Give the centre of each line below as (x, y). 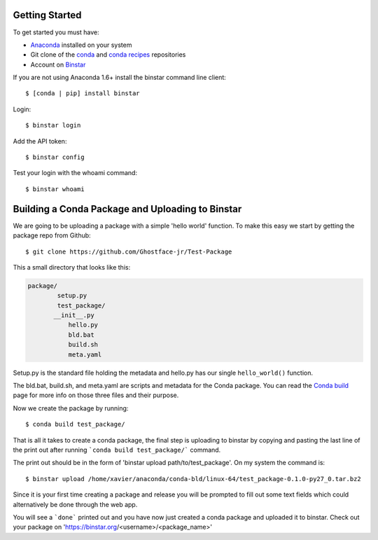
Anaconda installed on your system (81, 45)
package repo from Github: (52, 235)
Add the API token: (40, 141)
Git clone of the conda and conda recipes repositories (108, 55)
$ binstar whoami (55, 189)
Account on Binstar (58, 64)
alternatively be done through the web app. (75, 504)
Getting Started (47, 15)
